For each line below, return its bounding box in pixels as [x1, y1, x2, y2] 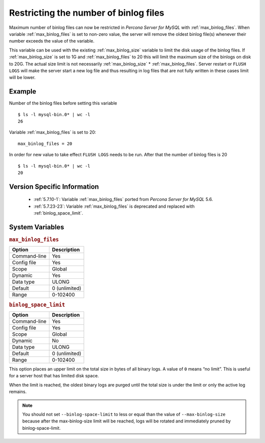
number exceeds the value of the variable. [9, 38, 95, 44]
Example [9, 87, 36, 96]
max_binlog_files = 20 [18, 141, 73, 147]
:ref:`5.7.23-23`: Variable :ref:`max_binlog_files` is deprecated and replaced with [33, 203, 195, 209]
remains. [9, 389, 27, 394]
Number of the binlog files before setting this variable [9, 100, 117, 106]
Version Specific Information [9, 182, 99, 191]
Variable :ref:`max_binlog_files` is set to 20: [9, 129, 97, 135]
